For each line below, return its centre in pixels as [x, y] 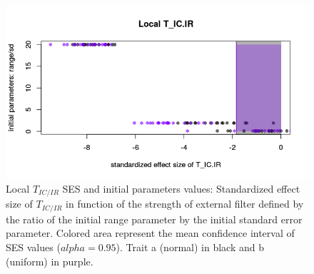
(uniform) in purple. [50, 261]
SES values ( [33, 247]
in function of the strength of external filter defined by [185, 204]
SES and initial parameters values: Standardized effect [181, 188]
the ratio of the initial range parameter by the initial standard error [154, 219]
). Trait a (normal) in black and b [190, 247]
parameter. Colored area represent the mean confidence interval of [150, 233]
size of [19, 204]
